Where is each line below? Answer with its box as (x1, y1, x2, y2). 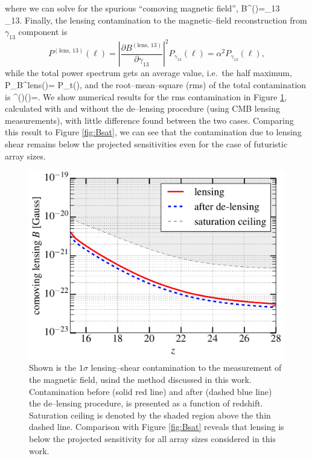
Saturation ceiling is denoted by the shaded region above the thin (29, 408, 271, 421)
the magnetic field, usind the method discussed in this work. (29, 373, 252, 386)
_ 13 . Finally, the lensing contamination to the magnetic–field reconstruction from (5, 13, 307, 26)
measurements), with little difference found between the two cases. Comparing (5, 114, 294, 126)
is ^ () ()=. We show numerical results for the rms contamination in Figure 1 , (5, 90, 287, 103)
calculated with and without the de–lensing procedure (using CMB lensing (5, 102, 280, 115)
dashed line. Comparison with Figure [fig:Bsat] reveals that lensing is (29, 420, 284, 433)
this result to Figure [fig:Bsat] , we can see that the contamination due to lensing (5, 126, 302, 138)
